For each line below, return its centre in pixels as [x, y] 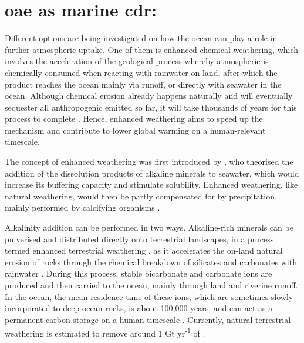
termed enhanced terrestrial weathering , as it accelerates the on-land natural [144, 250]
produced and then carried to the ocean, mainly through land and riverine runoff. [151, 285]
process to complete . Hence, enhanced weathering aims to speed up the [134, 119]
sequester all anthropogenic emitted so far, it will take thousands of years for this [151, 107]
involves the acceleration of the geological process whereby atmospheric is [137, 61]
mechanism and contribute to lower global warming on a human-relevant [135, 130]
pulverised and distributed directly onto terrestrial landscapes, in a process [139, 239]
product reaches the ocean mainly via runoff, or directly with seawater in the [143, 84]
